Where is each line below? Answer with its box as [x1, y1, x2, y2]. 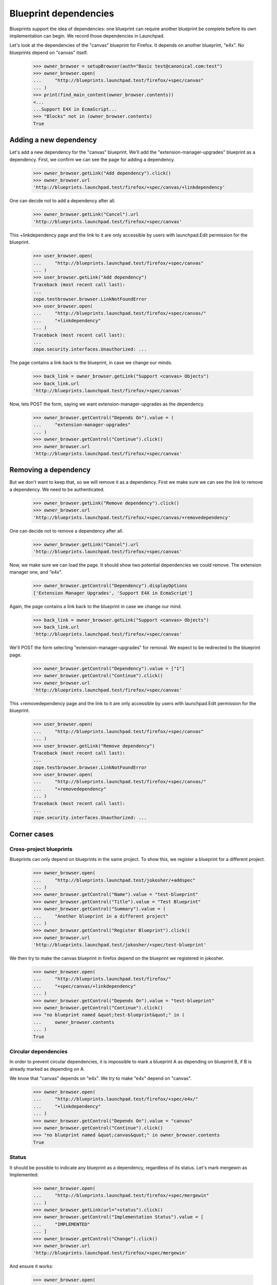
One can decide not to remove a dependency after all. [9, 527, 124, 534]
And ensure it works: [9, 1263, 53, 1270]
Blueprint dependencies [9, 8, 114, 19]
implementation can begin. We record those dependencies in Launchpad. [9, 32, 165, 39]
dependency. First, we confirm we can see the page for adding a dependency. [9, 156, 175, 162]
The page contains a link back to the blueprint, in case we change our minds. [9, 360, 173, 366]
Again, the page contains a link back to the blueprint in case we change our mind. [9, 603, 182, 609]
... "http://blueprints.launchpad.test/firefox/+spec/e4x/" [33, 1096, 199, 1102]
